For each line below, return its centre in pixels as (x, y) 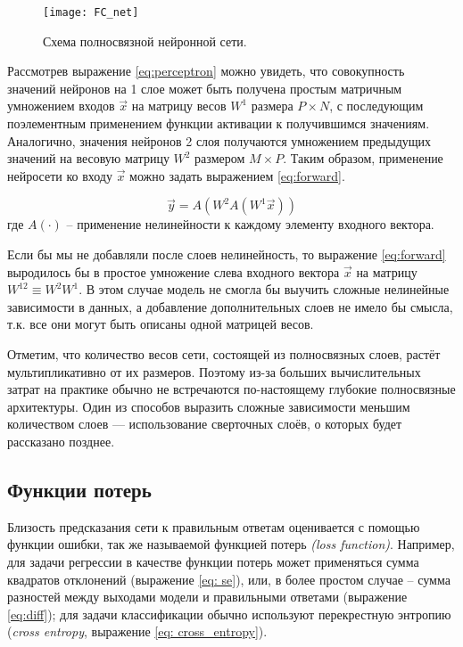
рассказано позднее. (61, 441)
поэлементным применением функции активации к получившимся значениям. (219, 123)
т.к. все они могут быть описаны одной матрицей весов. (161, 324)
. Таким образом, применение (363, 158)
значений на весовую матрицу (88, 158)
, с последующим (376, 106)
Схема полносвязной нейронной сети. (145, 41)
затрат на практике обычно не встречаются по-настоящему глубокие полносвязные (231, 389)
